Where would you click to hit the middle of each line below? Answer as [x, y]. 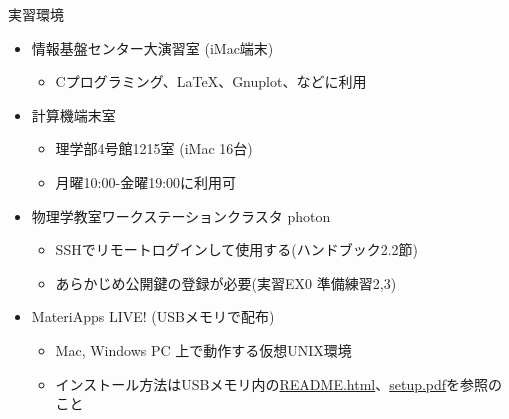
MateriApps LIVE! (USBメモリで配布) [153, 316]
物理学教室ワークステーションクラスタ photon [181, 215]
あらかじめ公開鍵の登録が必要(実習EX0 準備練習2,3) [226, 282]
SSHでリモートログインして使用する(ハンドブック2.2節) [237, 249]
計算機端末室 [73, 114]
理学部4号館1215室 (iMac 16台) [154, 148]
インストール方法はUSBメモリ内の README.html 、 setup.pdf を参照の [279, 383]
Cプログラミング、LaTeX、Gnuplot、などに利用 [211, 81]
